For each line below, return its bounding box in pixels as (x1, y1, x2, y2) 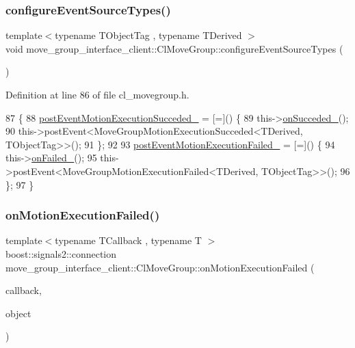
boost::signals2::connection (5, 246, 117, 260)
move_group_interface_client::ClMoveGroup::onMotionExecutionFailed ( (5, 260, 315, 274)
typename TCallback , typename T (55, 233, 202, 247)
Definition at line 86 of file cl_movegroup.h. (5, 88, 189, 101)
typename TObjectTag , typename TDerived (55, 28, 242, 42)
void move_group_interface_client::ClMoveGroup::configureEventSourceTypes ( (5, 41, 343, 55)
